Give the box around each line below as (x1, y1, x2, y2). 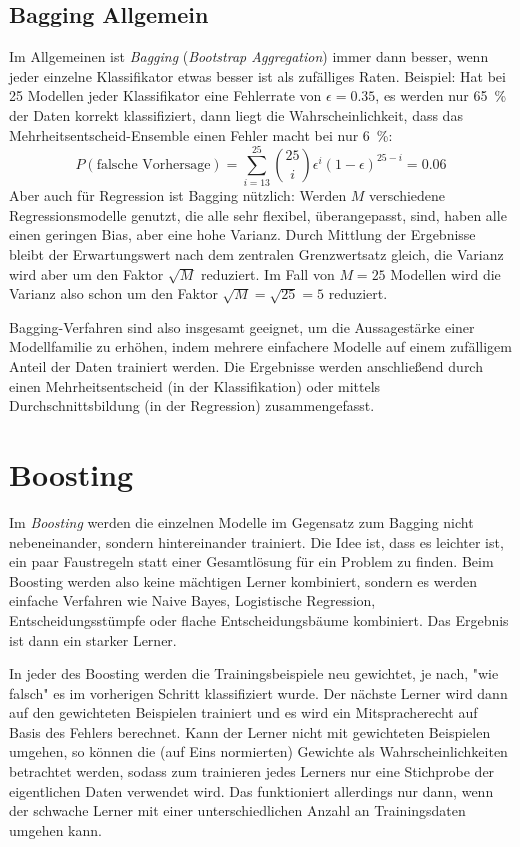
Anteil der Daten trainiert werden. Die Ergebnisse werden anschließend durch (9, 356, 483, 377)
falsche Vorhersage (96, 157, 211, 172)
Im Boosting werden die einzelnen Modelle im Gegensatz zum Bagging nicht (9, 511, 474, 532)
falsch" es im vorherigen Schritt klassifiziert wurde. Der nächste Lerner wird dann (9, 682, 508, 703)
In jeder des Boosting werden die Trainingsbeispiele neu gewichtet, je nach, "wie (9, 663, 499, 684)
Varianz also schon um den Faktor (9, 283, 218, 304)
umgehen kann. (9, 819, 102, 840)
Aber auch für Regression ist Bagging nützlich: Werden (9, 185, 347, 206)
